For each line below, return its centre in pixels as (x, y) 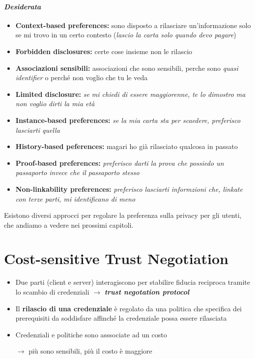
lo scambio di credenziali (52, 292)
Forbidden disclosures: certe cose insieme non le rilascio (104, 51)
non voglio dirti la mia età (55, 104)
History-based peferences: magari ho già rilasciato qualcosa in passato (127, 146)
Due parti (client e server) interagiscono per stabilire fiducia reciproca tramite (133, 282)
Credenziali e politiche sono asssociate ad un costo (91, 334)
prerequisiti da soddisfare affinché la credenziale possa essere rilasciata (121, 318)
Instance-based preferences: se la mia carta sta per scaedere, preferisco (128, 120)
